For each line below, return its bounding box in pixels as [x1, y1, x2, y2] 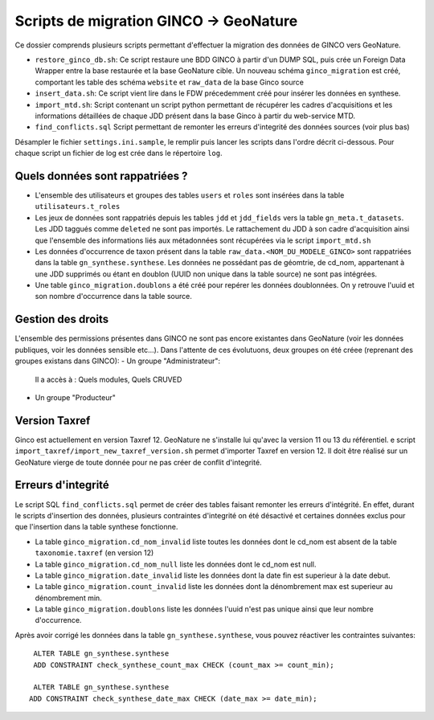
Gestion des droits [14, 313, 108, 326]
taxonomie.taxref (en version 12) [35, 548, 154, 558]
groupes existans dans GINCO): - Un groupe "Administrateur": [14, 356, 221, 366]
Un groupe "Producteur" [35, 392, 117, 402]
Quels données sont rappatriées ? [14, 169, 188, 182]
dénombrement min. [35, 593, 102, 603]
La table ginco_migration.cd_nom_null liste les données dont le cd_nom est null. [35, 559, 317, 569]
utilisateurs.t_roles [35, 202, 121, 211]
